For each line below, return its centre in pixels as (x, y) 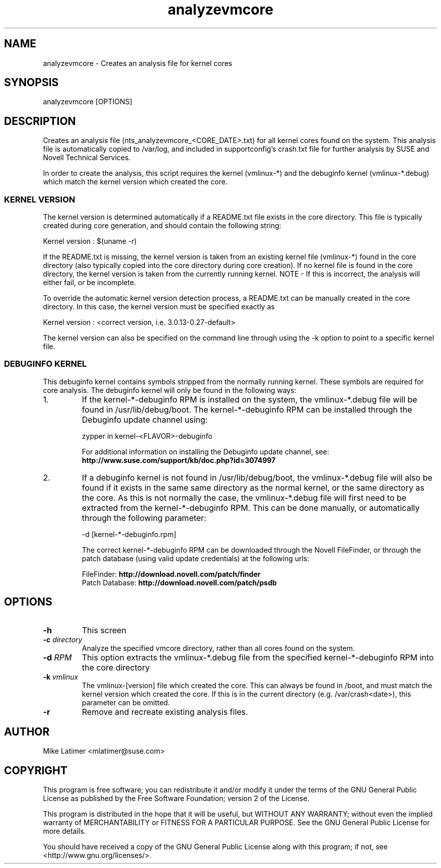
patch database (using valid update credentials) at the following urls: (196, 558)
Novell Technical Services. (87, 158)
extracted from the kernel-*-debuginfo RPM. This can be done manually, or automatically (251, 508)
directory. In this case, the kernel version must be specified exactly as (159, 307)
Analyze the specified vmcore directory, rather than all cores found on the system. (218, 648)
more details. (64, 831)
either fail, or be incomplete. (90, 283)
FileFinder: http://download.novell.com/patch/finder (171, 574)
